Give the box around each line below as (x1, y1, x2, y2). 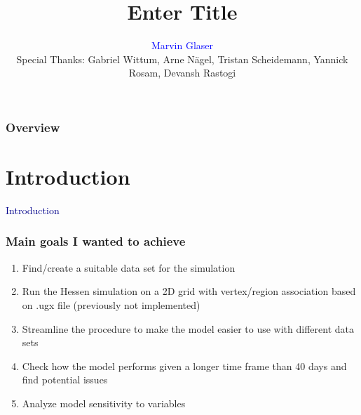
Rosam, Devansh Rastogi (128, 65, 236, 80)
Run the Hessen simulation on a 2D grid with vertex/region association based (22, 284, 356, 298)
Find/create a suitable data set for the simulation (22, 260, 236, 275)
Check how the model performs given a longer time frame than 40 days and (22, 358, 347, 373)
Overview (6, 118, 60, 136)
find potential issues (22, 372, 108, 387)
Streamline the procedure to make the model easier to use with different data (22, 321, 354, 336)
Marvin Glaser (151, 38, 214, 53)
